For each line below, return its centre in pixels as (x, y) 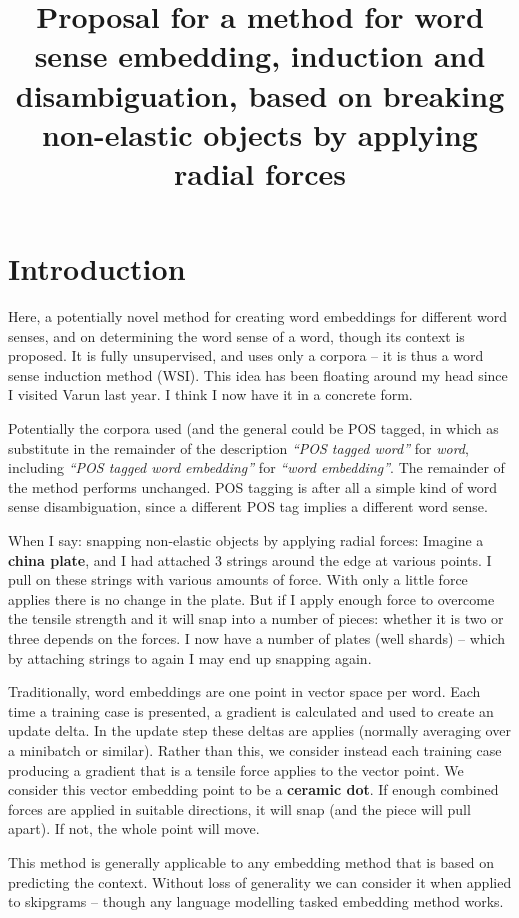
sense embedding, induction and (260, 55)
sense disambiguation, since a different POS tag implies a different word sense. (248, 506)
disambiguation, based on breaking (260, 94)
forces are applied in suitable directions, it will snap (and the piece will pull (239, 808)
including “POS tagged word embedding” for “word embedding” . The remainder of (256, 467)
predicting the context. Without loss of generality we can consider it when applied (260, 881)
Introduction (97, 268)
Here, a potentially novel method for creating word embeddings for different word (257, 316)
